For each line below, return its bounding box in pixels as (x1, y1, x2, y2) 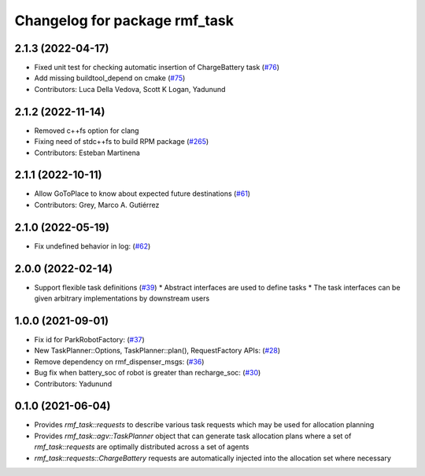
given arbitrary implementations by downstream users (34, 293, 210, 303)
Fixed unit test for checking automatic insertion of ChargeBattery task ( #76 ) (34, 63, 279, 72)
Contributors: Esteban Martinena (34, 148, 141, 157)
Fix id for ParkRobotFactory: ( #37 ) (34, 334, 145, 344)
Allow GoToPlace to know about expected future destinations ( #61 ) (34, 189, 251, 198)
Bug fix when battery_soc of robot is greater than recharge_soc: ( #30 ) (34, 368, 261, 378)
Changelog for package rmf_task (14, 12, 234, 29)
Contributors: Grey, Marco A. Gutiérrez (34, 200, 160, 209)
